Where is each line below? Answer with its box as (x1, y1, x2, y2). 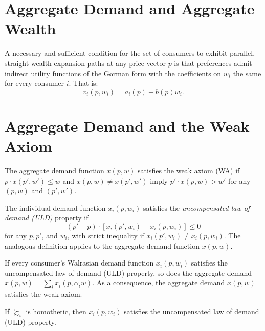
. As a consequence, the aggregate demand (92, 277, 225, 288)
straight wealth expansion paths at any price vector (5, 57, 166, 68)
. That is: (69, 78, 98, 89)
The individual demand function (5, 202, 106, 213)
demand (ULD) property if (5, 212, 89, 223)
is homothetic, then (26, 305, 86, 316)
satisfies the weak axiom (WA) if (138, 165, 240, 175)
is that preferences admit (174, 57, 252, 68)
